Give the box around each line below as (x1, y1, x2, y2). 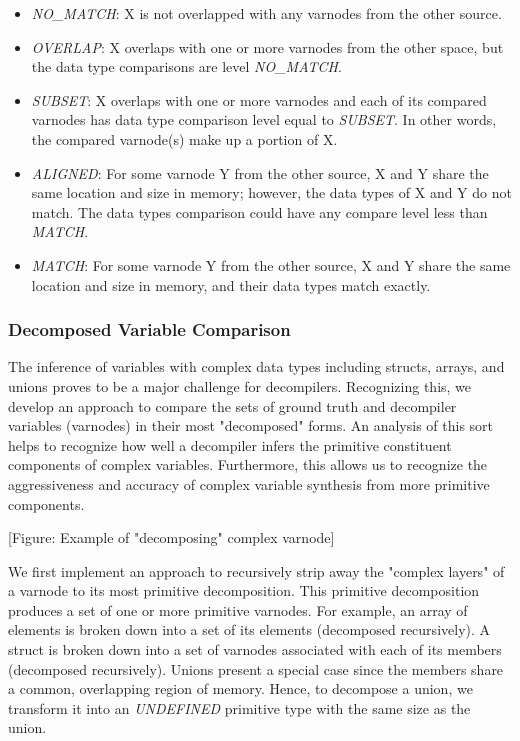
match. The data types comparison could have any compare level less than (31, 201, 488, 222)
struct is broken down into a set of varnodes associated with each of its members (8, 639, 502, 660)
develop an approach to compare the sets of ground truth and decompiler (8, 395, 457, 416)
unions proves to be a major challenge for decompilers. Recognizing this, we (8, 375, 472, 396)
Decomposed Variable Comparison (8, 317, 291, 342)
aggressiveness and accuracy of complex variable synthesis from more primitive (8, 473, 490, 494)
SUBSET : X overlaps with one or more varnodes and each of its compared (31, 89, 487, 110)
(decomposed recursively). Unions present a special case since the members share (8, 658, 504, 679)
